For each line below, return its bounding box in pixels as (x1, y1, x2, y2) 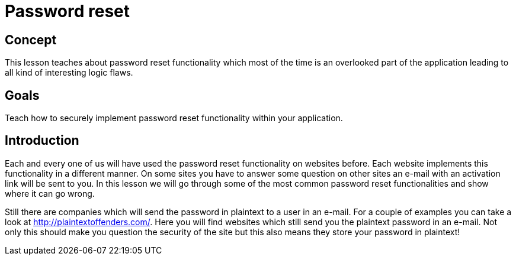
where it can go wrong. (5, 188, 95, 199)
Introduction (5, 133, 79, 148)
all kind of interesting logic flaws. (5, 67, 133, 78)
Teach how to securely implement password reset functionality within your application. (5, 113, 343, 123)
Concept (5, 32, 57, 47)
